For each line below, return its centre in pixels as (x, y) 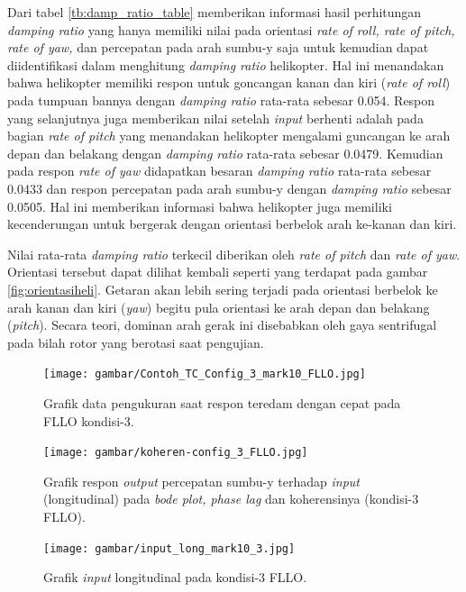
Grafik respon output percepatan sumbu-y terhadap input (201, 481)
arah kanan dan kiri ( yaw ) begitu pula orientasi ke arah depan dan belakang (219, 307)
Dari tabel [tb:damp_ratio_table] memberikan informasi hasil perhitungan (215, 12)
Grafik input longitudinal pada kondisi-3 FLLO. (175, 577)
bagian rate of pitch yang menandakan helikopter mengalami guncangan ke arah (229, 136)
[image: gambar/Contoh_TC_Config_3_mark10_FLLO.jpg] (205, 374)
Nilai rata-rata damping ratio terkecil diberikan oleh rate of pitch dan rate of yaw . (234, 254)
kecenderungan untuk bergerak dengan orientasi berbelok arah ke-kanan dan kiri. (232, 224)
